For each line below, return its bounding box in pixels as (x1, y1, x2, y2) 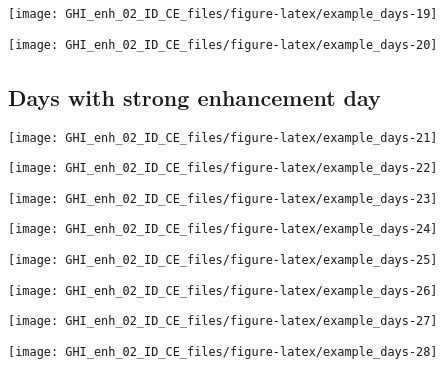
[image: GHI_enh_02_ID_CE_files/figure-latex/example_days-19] (8, 7, 438, 21)
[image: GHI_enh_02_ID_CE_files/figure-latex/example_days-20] (8, 37, 438, 52)
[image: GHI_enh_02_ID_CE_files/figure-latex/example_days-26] (8, 283, 438, 298)
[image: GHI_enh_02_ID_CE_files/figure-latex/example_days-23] (8, 191, 438, 206)
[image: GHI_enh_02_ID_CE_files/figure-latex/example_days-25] (8, 253, 438, 268)
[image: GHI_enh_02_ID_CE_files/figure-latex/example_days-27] (8, 314, 438, 329)
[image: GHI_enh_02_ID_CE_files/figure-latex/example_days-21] (8, 130, 438, 145)
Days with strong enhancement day (8, 81, 381, 112)
